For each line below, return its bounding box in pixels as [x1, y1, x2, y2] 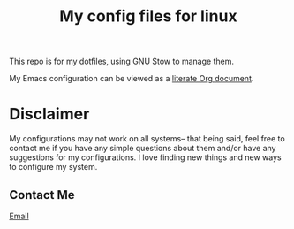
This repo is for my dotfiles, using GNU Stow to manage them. [9, 56, 234, 67]
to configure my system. [9, 162, 98, 172]
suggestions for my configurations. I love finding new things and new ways [9, 152, 282, 163]
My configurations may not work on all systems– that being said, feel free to [9, 134, 285, 144]
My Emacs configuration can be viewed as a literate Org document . [9, 73, 254, 84]
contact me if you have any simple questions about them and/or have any [9, 143, 276, 154]
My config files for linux [59, 6, 237, 27]
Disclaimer [9, 104, 90, 125]
